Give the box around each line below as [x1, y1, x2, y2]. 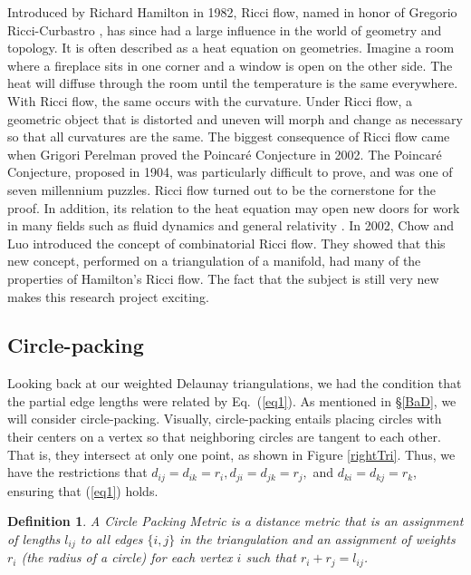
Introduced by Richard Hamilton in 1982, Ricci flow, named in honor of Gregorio [7, 3, 457, 21]
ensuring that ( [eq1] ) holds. [7, 481, 159, 500]
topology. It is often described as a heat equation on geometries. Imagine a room [7, 38, 455, 57]
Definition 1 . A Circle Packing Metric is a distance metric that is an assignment [7, 512, 464, 531]
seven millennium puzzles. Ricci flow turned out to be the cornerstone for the [7, 180, 437, 199]
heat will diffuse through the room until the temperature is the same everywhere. [7, 73, 458, 93]
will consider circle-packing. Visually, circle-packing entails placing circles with [7, 409, 442, 428]
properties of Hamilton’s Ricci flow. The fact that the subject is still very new [7, 268, 439, 287]
